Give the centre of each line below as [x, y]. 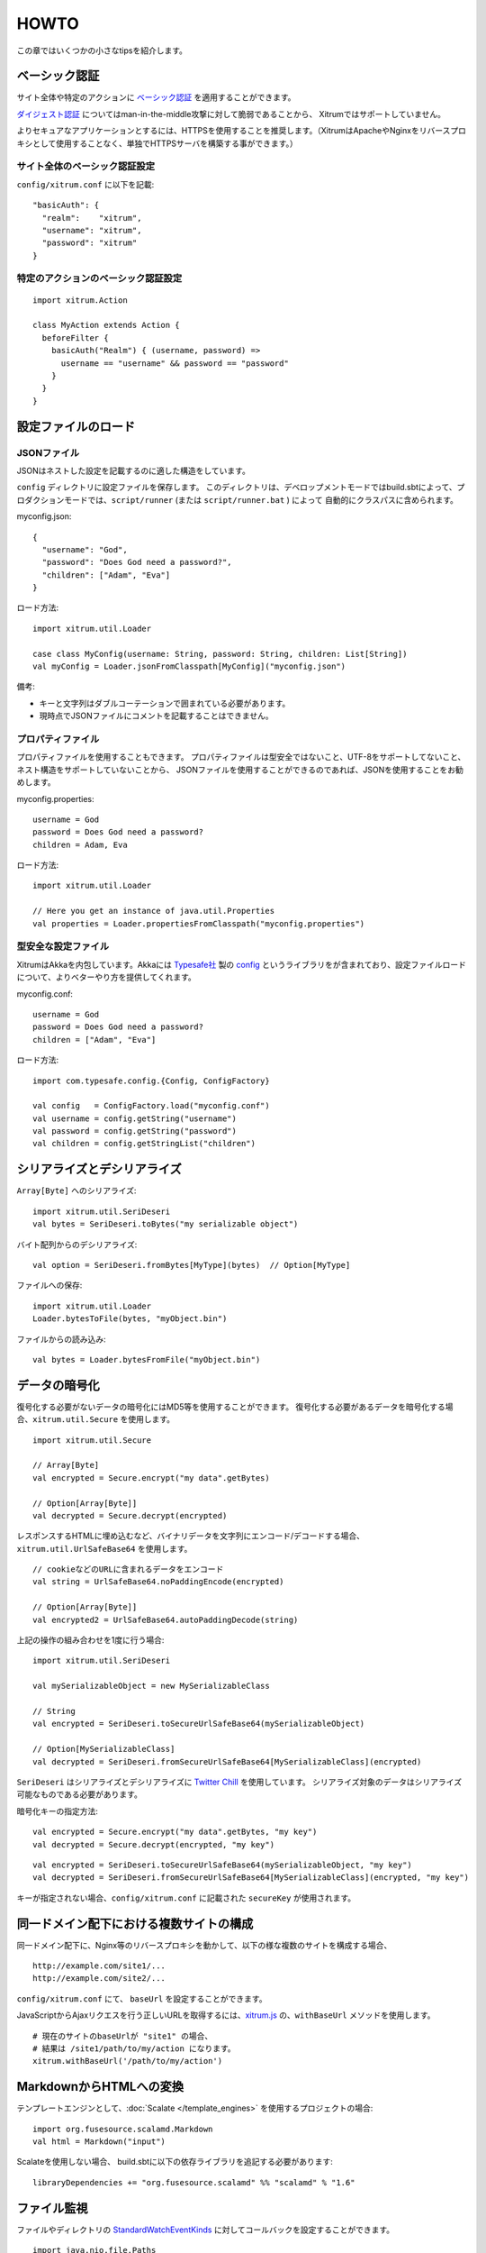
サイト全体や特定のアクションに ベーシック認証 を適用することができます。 [156, 97]
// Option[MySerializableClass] [104, 1749]
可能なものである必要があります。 [80, 1794]
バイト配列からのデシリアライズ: [77, 1245]
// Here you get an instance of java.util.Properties [153, 911]
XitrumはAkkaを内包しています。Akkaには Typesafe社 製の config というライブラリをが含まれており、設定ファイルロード [242, 964]
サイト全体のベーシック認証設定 [86, 167]
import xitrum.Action [80, 300]
